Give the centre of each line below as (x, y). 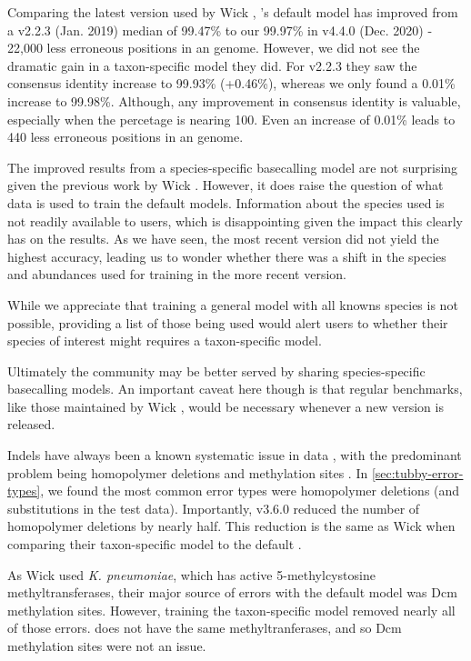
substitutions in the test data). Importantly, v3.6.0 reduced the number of (214, 508)
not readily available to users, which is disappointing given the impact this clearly (235, 220)
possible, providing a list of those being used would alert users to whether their (228, 322)
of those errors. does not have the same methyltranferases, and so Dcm (205, 628)
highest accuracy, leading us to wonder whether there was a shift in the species (227, 256)
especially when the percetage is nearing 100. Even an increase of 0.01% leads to (231, 119)
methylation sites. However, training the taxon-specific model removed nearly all (231, 610)
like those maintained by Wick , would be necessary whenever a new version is (225, 406)
